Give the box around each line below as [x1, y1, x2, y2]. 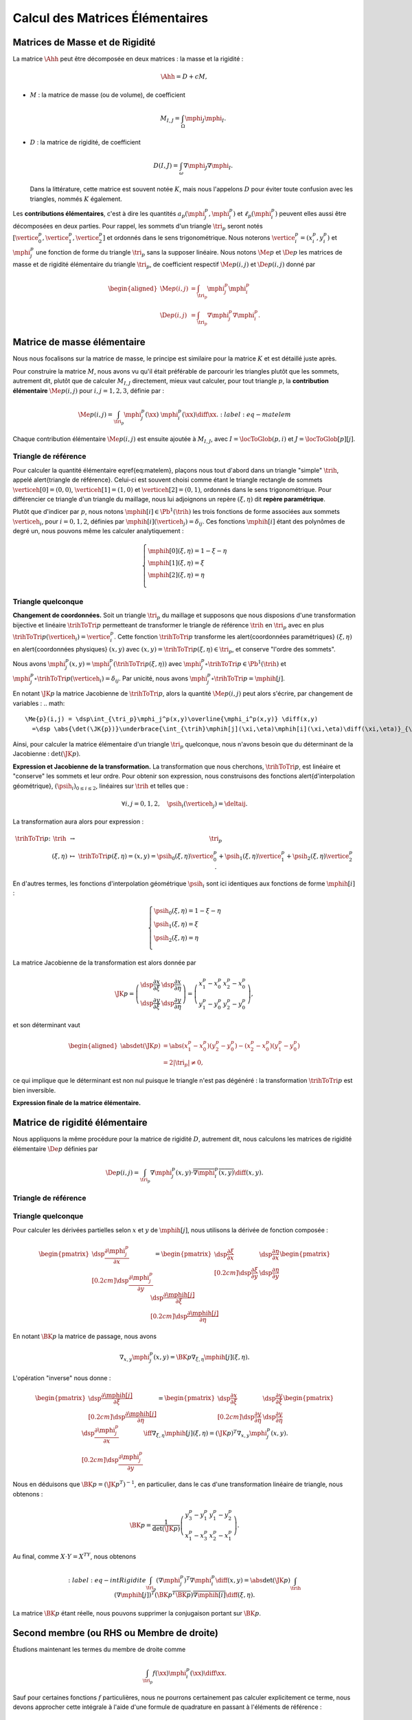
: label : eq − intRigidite [68, 1576, 147, 1584]
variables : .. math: [12, 699, 65, 707]
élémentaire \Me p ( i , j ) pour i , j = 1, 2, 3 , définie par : [12, 386, 165, 395]
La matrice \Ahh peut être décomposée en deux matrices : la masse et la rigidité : [12, 55, 244, 63]
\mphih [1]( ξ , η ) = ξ [148, 559, 205, 567]
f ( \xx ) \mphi [152, 1669, 187, 1677]
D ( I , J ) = [153, 162, 179, 169]
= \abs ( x [163, 1042, 188, 1050]
